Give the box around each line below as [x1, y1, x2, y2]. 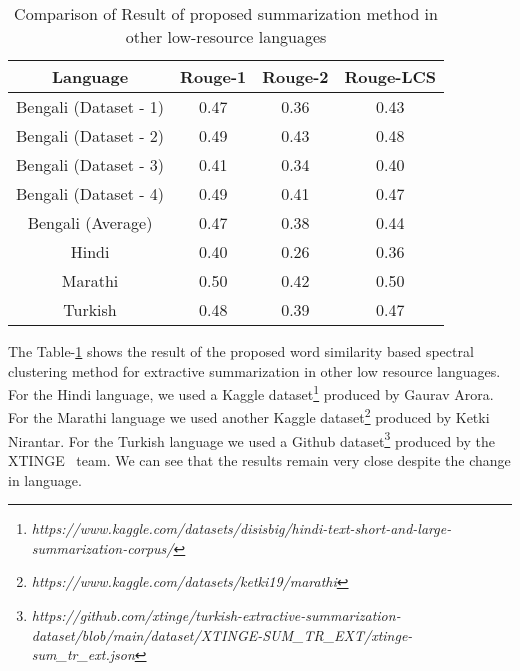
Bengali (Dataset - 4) [16, 182, 165, 205]
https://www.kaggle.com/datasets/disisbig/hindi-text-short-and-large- [31, 518, 452, 539]
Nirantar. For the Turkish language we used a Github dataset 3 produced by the [8, 427, 495, 451]
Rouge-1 [180, 65, 247, 88]
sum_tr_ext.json [31, 644, 135, 665]
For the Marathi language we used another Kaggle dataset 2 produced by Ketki [8, 404, 490, 428]
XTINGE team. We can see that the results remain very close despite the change [8, 449, 511, 470]
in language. [8, 469, 82, 490]
